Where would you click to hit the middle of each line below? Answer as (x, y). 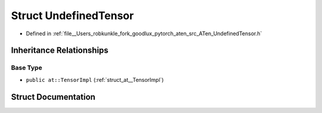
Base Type (27, 68)
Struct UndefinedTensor (72, 16)
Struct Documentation (53, 97)
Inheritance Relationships (60, 51)
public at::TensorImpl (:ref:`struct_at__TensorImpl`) (95, 80)
